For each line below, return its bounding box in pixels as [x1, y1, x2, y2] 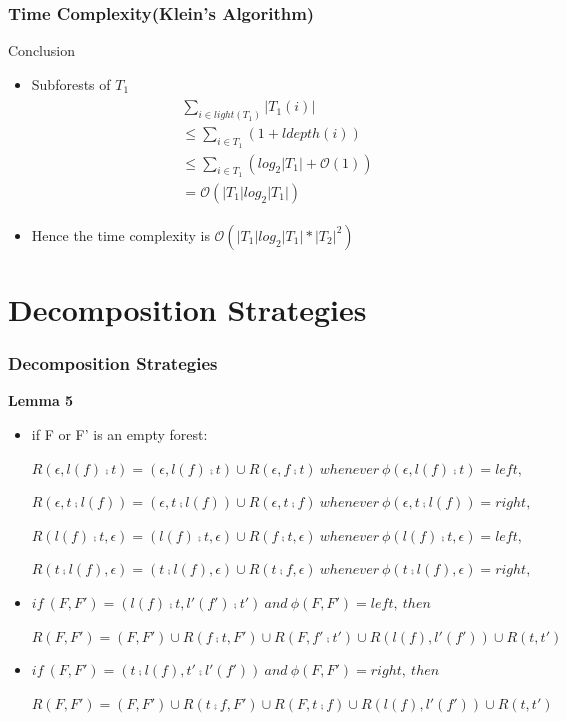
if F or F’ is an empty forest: [31, 424, 208, 445]
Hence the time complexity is [31, 224, 210, 245]
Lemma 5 [8, 390, 74, 411]
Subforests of [31, 73, 111, 94]
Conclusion [8, 40, 75, 61]
